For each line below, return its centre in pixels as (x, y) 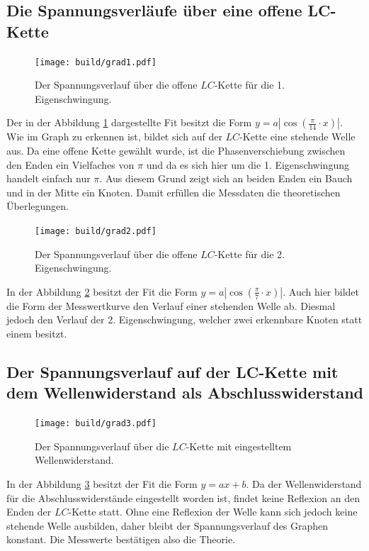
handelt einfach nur (49, 178)
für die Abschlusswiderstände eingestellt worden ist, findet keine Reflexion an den (183, 497)
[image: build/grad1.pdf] (96, 62)
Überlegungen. (38, 206)
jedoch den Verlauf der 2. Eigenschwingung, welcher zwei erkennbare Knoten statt (184, 319)
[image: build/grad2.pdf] (96, 231)
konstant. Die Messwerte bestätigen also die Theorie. (121, 539)
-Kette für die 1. (249, 85)
